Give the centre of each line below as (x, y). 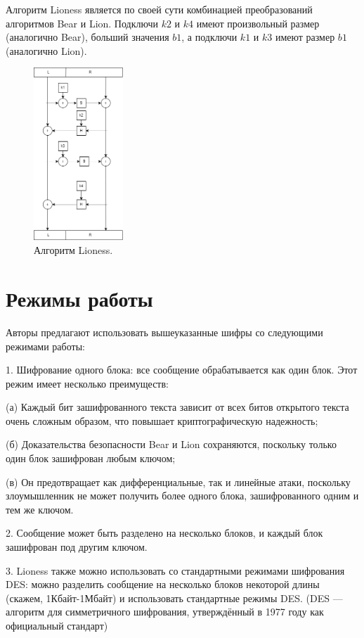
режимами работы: (45, 346)
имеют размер (305, 37)
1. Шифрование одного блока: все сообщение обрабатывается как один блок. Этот (182, 370)
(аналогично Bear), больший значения (87, 37)
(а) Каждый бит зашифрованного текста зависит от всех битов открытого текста (177, 407)
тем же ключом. (40, 509)
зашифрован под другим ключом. (77, 547)
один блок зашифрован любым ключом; (91, 458)
